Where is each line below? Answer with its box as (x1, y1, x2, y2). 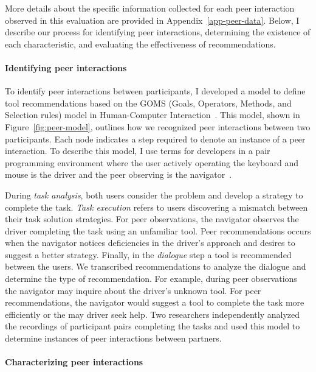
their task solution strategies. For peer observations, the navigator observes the (5, 212, 299, 225)
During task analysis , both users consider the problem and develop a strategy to (5, 188, 303, 201)
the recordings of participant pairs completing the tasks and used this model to (5, 320, 300, 332)
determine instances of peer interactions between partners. (5, 332, 222, 345)
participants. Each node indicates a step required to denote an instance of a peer (5, 132, 306, 145)
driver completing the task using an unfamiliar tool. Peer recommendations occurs (5, 224, 311, 237)
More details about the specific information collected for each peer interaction (5, 2, 295, 14)
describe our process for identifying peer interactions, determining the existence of (5, 26, 311, 38)
